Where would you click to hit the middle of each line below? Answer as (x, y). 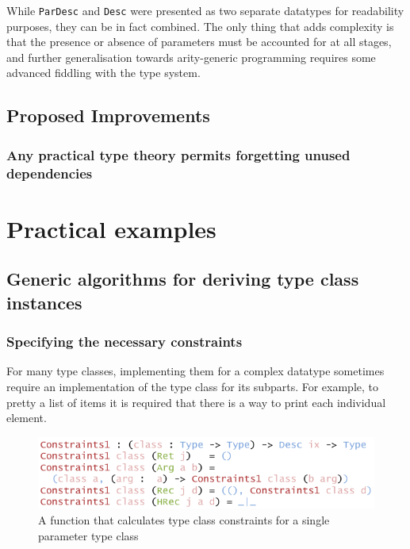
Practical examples (111, 228)
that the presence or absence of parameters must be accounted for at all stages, (199, 42)
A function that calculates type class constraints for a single (184, 520)
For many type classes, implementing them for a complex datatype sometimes (195, 371)
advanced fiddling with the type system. (103, 73)
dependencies (50, 173)
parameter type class (88, 535)
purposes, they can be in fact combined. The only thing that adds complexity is (200, 26)
